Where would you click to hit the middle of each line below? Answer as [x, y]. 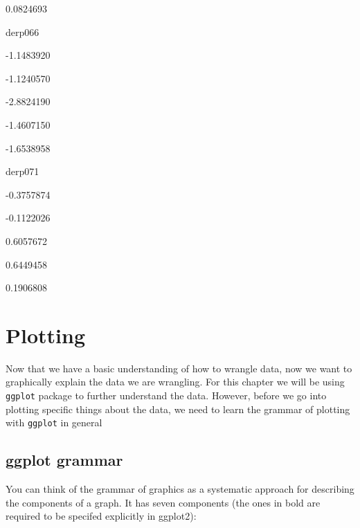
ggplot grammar [64, 460]
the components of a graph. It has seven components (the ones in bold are [163, 502]
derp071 [22, 171]
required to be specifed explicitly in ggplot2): [101, 516]
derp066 [22, 31]
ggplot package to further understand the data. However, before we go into [166, 395]
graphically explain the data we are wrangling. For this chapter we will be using [175, 382]
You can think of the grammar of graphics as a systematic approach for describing [180, 489]
